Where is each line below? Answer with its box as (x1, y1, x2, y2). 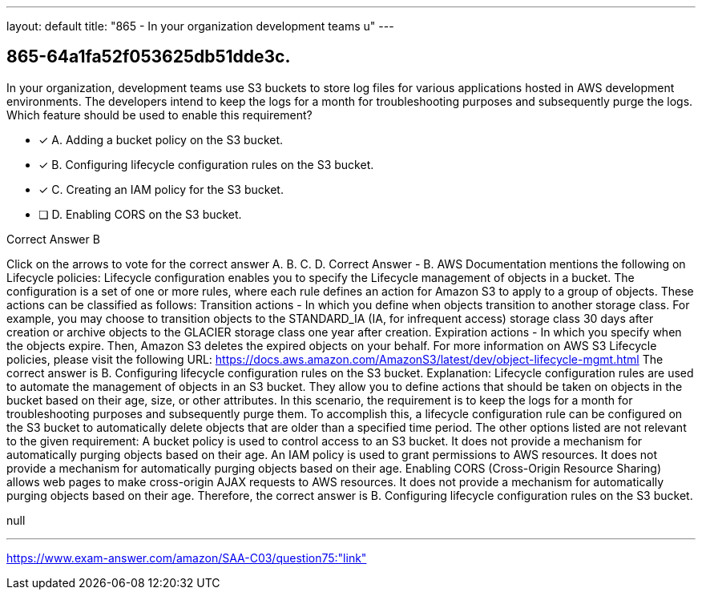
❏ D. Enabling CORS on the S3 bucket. (38, 207, 242, 221)
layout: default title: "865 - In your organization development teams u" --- (6, 19, 394, 33)
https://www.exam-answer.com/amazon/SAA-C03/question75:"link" (6, 550, 367, 565)
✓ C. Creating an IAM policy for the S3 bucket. (38, 182, 284, 196)
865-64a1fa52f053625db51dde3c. (6, 46, 291, 67)
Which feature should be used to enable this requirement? (6, 107, 313, 122)
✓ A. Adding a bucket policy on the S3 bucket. (38, 132, 284, 147)
